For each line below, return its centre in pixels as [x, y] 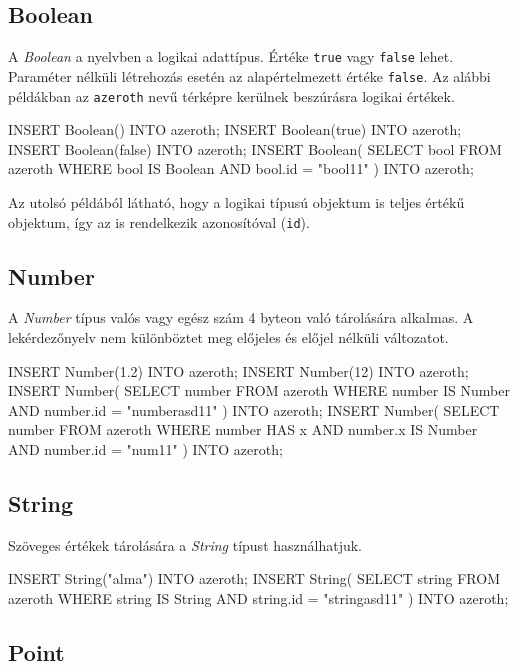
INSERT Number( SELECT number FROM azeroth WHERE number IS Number [259, 390]
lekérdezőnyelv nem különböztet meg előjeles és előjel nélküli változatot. [228, 337]
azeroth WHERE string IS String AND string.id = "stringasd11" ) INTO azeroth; [258, 597]
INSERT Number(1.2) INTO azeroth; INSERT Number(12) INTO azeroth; [238, 370]
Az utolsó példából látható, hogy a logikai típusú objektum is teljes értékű [236, 201]
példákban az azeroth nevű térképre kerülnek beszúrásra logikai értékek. [231, 95]
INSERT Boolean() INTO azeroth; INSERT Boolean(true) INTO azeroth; [235, 129]
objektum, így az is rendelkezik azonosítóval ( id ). [159, 221]
